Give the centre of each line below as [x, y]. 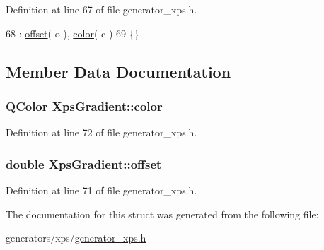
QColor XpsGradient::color [84, 106]
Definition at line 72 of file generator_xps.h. [102, 132]
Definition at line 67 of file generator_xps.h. [102, 9]
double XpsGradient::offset [84, 163]
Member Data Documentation [118, 71]
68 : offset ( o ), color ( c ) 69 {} [73, 33]
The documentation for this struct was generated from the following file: [162, 214]
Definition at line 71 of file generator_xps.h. [102, 190]
